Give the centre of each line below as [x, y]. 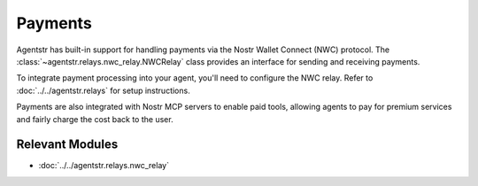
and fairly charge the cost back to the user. [95, 119]
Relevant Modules [67, 145]
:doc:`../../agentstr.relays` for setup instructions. [103, 90]
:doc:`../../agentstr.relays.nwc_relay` [104, 166]
